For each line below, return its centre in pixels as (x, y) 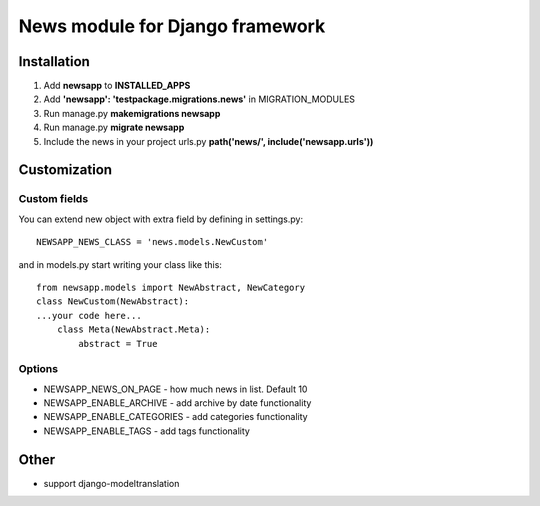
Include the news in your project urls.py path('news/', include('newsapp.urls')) (208, 141)
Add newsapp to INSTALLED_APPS (117, 86)
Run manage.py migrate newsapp (114, 127)
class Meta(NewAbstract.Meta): (133, 329)
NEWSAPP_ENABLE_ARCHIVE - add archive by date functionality (177, 403)
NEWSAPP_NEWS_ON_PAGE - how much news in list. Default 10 (175, 389)
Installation (54, 61)
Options (38, 369)
